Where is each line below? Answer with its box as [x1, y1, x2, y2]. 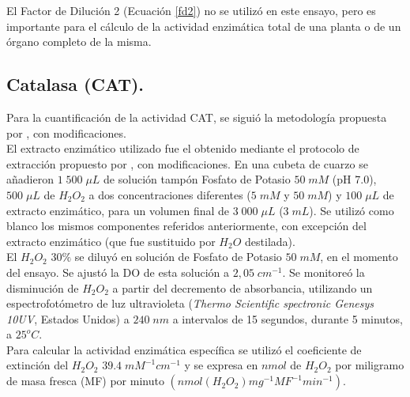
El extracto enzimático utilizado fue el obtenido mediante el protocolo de [6, 140, 359, 157]
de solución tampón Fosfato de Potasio [103, 171, 291, 187]
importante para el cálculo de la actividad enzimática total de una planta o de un [6, 17, 401, 34]
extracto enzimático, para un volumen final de [6, 202, 230, 218]
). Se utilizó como [309, 202, 394, 218]
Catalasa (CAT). [6, 72, 145, 96]
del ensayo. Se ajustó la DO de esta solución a [6, 263, 230, 280]
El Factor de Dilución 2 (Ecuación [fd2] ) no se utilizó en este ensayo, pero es [6, 2, 376, 18]
